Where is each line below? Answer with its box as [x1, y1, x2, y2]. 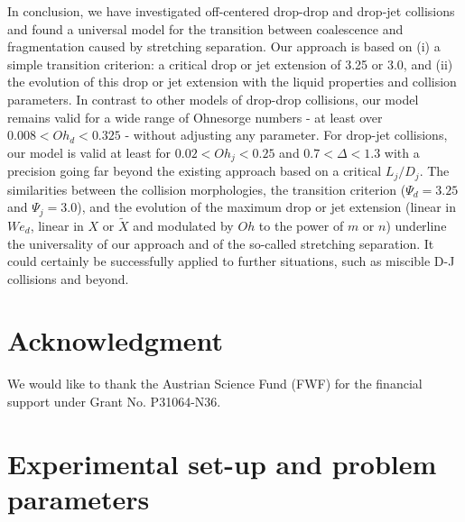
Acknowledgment [7, 322, 223, 359]
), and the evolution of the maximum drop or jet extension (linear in [77, 197, 457, 216]
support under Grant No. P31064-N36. [7, 392, 221, 411]
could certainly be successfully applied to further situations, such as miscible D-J [7, 252, 455, 270]
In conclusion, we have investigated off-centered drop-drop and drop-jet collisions [7, 2, 455, 20]
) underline [386, 215, 447, 234]
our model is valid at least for [7, 142, 172, 161]
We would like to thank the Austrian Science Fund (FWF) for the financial [7, 374, 423, 393]
